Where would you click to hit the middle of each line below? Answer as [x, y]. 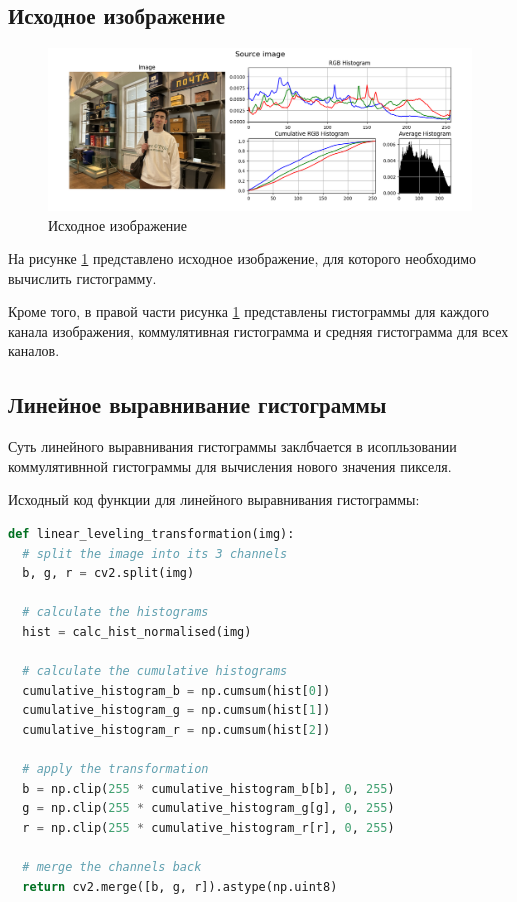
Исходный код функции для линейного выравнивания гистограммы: [214, 499]
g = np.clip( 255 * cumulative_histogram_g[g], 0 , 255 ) [208, 808]
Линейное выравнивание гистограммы [197, 404]
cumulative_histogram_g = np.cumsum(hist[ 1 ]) [176, 710]
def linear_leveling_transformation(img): [151, 534]
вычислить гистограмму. [82, 277]
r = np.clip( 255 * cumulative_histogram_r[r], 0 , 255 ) [208, 827]
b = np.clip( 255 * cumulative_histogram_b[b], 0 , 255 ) [208, 788]
